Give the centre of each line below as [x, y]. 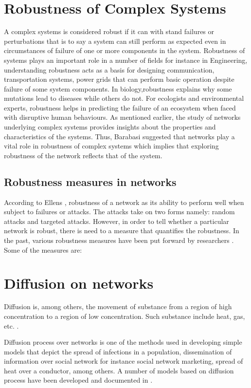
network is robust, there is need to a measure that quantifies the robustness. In [122, 231]
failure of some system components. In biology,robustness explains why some [118, 88]
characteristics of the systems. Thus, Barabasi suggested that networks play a [119, 136]
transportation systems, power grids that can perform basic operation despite [119, 79]
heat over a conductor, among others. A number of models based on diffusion [119, 370]
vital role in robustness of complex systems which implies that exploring [111, 146]
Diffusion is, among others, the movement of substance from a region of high [118, 306]
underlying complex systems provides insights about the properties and [110, 127]
